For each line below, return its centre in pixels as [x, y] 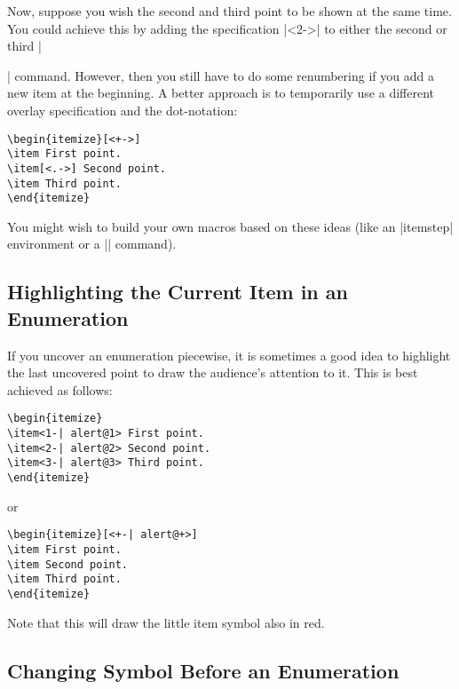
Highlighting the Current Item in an [178, 292]
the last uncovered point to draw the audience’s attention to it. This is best [213, 372]
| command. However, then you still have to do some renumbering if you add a [221, 75]
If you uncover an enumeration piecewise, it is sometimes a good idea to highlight [229, 355]
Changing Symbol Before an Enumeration [203, 670]
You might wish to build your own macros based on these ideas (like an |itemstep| [230, 226]
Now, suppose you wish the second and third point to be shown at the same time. [229, 11]
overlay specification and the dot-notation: [123, 110]
